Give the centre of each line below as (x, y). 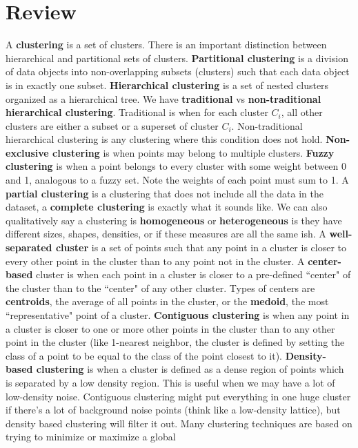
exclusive (27, 152)
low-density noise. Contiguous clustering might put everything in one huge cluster (178, 396)
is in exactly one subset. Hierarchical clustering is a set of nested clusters (167, 85)
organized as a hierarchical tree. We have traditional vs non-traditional (163, 98)
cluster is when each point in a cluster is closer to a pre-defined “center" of (193, 274)
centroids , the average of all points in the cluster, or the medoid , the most (167, 301)
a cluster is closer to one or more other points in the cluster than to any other (170, 328)
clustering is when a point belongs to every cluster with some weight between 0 (176, 166)
